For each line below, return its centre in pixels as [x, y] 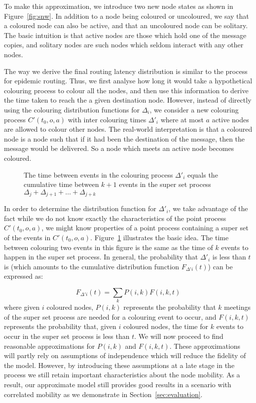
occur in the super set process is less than [67, 336]
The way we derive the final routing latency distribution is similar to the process [126, 71]
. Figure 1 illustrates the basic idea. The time [160, 237]
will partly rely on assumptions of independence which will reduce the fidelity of [125, 355]
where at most [182, 119]
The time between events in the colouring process [98, 174]
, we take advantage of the [208, 208]
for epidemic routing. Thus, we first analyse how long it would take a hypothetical [128, 81]
